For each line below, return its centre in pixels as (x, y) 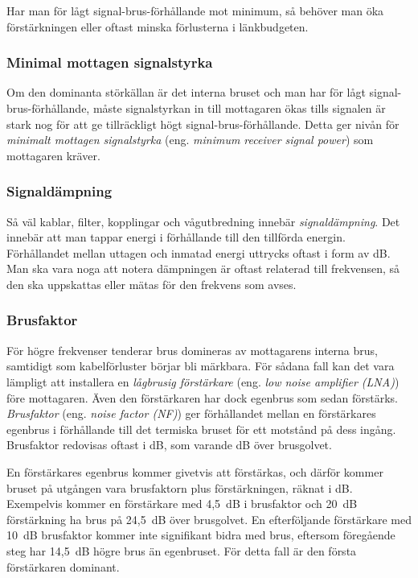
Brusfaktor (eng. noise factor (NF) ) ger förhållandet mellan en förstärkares (191, 413)
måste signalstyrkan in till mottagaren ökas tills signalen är (239, 108)
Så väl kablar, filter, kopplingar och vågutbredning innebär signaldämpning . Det (203, 221)
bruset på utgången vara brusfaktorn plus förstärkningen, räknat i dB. (180, 487)
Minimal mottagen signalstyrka (110, 62)
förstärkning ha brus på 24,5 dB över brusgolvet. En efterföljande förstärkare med (209, 519)
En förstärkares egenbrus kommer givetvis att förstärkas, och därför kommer (195, 471)
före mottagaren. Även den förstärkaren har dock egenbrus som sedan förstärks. (202, 397)
